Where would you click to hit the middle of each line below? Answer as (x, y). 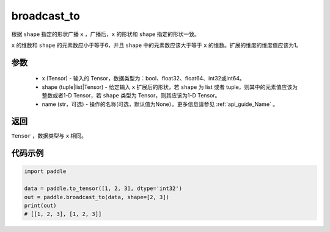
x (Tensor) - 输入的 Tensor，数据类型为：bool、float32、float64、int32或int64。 (144, 79)
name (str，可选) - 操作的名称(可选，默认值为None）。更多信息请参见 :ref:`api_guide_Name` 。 (160, 104)
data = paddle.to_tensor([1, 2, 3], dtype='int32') (103, 188)
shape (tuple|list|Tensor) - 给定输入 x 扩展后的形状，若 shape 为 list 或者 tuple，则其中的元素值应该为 (170, 87)
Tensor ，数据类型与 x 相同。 (49, 136)
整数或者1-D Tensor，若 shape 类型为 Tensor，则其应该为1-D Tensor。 (131, 96)
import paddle (45, 171)
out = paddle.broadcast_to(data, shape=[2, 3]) (97, 197)
